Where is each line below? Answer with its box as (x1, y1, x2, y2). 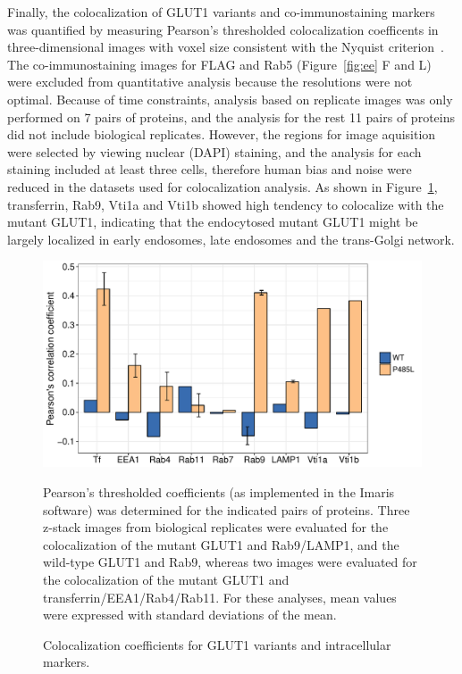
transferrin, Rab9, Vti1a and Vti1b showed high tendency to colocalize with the (7, 195, 444, 213)
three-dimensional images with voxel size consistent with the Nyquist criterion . (7, 37, 445, 56)
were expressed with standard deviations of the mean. (43, 605, 337, 624)
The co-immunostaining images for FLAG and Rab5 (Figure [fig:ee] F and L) (7, 54, 432, 73)
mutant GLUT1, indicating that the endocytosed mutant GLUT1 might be (7, 212, 418, 231)
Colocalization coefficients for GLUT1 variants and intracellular (43, 635, 391, 653)
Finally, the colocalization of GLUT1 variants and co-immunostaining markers (7, 3, 435, 21)
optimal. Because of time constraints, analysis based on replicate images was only (7, 89, 453, 108)
